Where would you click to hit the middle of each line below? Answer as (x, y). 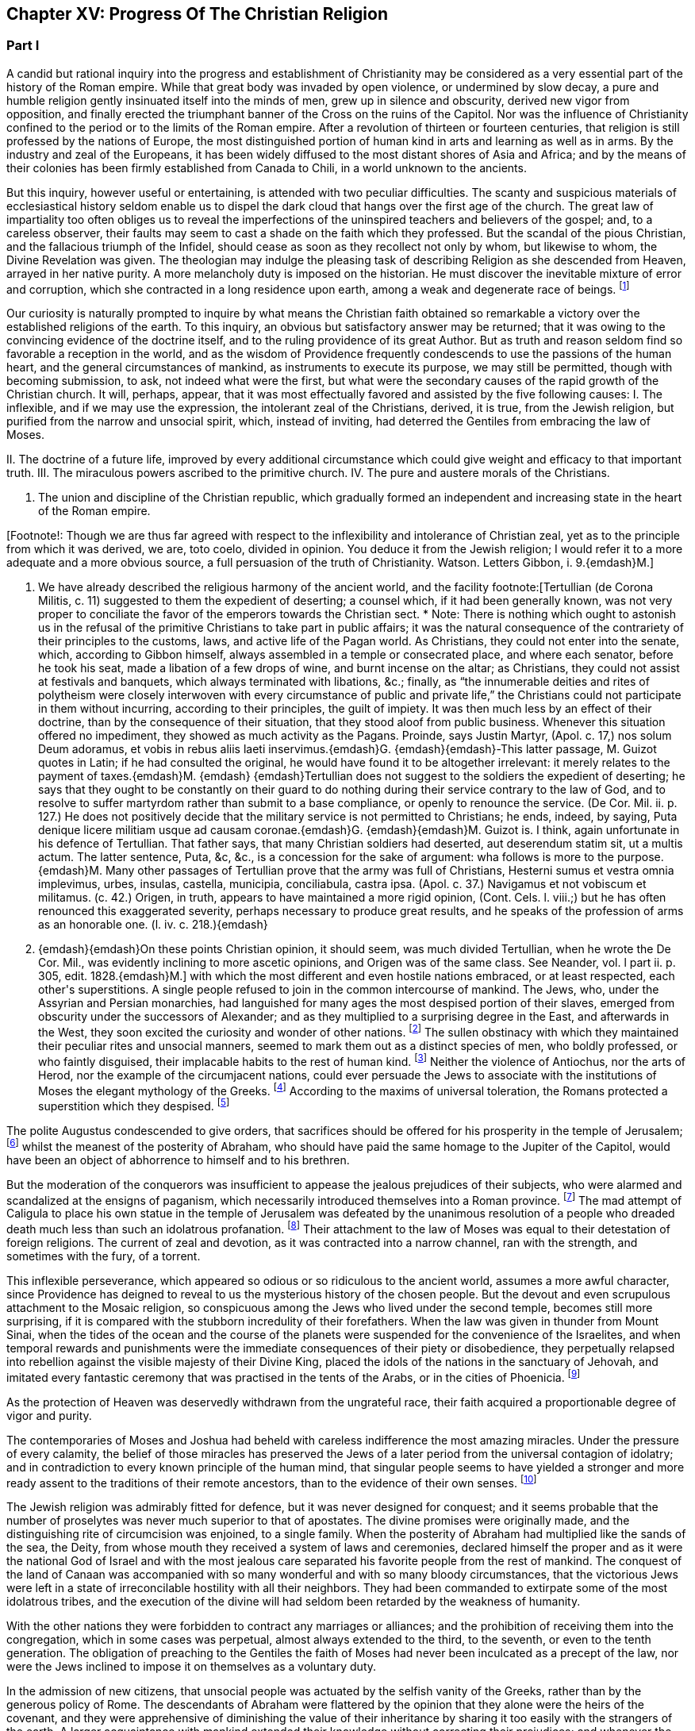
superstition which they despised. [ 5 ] (134, 1105)
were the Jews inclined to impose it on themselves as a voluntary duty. (192, 1667)
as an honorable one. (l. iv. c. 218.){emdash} (153, 925)
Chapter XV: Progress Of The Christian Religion (198, 14)
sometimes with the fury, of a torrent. (104, 1256)
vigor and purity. (49, 1415)
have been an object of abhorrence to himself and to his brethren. (178, 1160)
